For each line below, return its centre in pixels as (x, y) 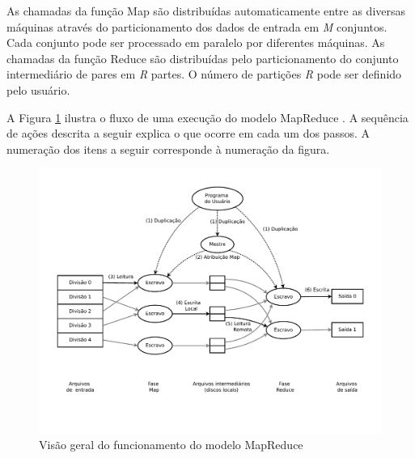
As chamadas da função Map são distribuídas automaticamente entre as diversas (206, 11)
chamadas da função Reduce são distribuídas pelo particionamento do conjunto (203, 58)
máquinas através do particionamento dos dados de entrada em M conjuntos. (197, 26)
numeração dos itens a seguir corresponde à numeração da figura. (168, 148)
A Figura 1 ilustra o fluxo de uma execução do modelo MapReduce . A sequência (207, 117)
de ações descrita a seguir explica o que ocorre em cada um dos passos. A (188, 133)
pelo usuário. (38, 89)
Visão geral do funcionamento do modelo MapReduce (171, 445)
